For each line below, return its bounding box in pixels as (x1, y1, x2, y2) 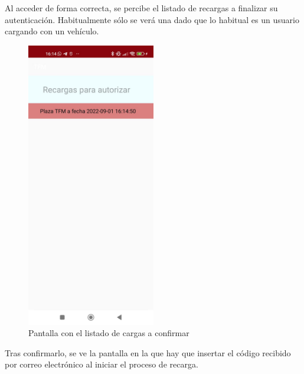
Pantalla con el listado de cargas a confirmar (28, 327, 189, 339)
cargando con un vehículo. (5, 25, 99, 37)
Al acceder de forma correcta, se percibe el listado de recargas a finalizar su (5, 2, 278, 14)
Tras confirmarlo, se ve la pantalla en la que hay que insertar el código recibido (5, 346, 291, 359)
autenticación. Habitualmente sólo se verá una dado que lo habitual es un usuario (5, 13, 299, 25)
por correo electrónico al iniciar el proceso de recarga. (5, 358, 198, 370)
